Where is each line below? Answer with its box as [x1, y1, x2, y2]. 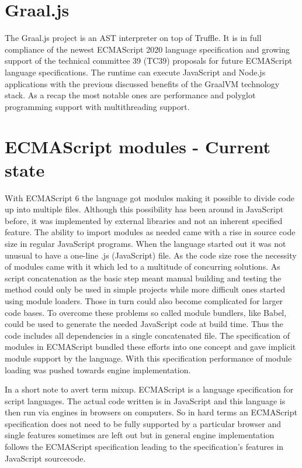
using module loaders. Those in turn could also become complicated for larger [5, 294, 283, 307]
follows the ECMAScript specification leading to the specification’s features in [5, 441, 284, 453]
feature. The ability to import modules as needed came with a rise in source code [5, 226, 296, 238]
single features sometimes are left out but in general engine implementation [5, 429, 275, 441]
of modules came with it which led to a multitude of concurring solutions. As [5, 260, 280, 273]
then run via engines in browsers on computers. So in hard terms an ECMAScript [5, 406, 297, 418]
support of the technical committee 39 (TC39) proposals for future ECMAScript [5, 54, 293, 67]
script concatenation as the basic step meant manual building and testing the [5, 271, 282, 284]
